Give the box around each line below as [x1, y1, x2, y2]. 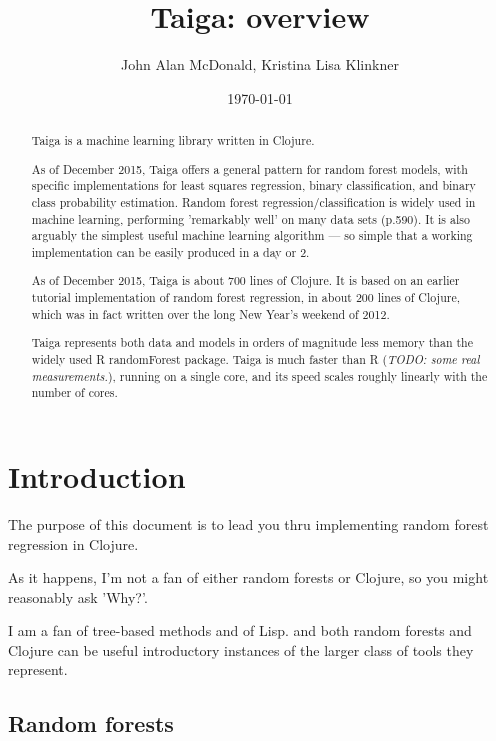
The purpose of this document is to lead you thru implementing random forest [8, 513, 489, 534]
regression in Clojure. [8, 533, 139, 554]
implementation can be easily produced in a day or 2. [31, 243, 310, 260]
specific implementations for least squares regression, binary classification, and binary [31, 177, 476, 194]
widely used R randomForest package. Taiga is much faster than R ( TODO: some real [31, 351, 480, 367]
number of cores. [31, 384, 118, 401]
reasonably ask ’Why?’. [8, 586, 148, 607]
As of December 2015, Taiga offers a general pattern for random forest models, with [31, 160, 468, 177]
